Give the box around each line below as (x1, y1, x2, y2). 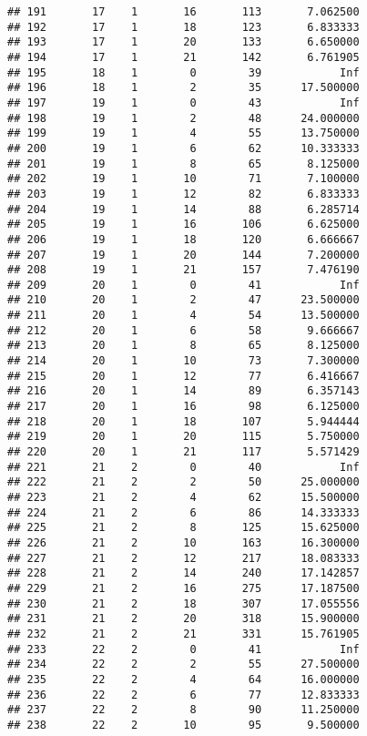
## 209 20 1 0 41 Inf (7, 278, 360, 291)
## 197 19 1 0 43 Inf (7, 96, 360, 109)
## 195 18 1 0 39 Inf (7, 66, 360, 79)
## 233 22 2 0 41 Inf (7, 642, 360, 656)
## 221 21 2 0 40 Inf (7, 460, 360, 474)
